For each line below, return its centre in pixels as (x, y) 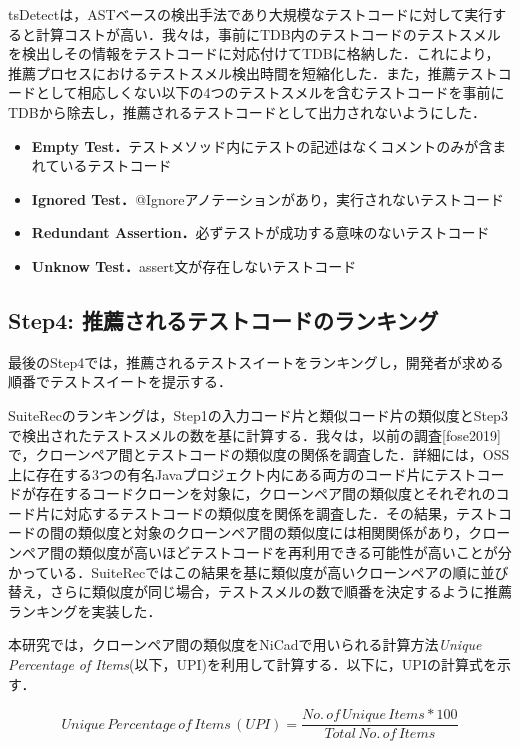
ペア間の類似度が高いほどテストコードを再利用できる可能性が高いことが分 (266, 552)
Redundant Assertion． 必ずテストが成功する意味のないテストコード (260, 232)
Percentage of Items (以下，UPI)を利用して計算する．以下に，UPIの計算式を (252, 664)
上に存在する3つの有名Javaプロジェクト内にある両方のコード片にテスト (242, 473)
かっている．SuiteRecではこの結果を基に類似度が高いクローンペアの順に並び (258, 571)
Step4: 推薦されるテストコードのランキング (223, 319)
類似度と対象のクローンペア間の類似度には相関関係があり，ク (280, 532)
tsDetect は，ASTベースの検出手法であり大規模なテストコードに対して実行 (250, 14)
